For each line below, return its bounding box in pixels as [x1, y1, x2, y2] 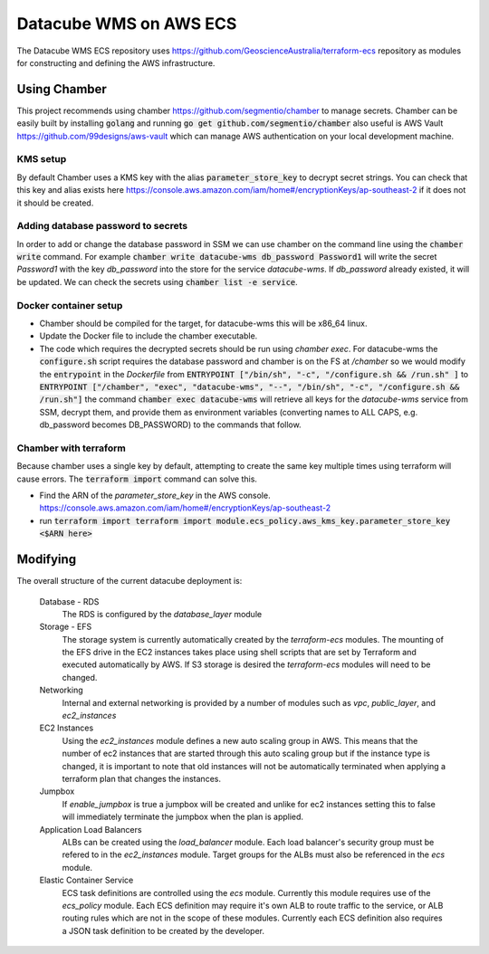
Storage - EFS [39, 621, 92, 633]
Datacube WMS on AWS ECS [16, 14, 237, 33]
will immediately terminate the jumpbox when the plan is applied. [62, 811, 303, 823]
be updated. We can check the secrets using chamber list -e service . [16, 276, 298, 287]
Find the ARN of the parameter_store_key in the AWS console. [39, 490, 271, 501]
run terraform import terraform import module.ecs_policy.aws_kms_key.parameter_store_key [39, 515, 451, 526]
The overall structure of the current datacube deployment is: [16, 576, 243, 587]
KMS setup [16, 153, 67, 166]
